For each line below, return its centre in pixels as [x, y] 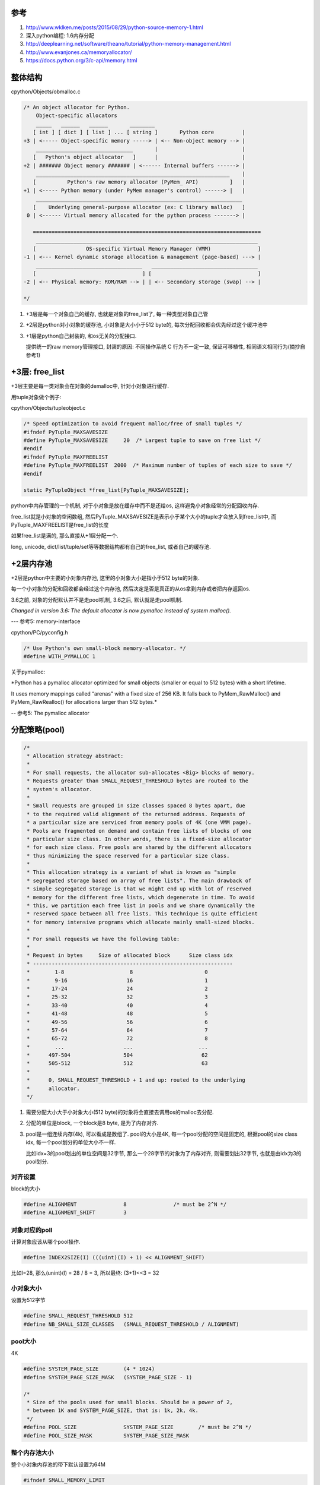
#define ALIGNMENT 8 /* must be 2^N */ [125, 1205]
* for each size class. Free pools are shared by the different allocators [139, 847]
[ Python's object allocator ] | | [139, 157]
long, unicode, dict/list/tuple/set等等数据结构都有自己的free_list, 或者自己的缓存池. [111, 546]
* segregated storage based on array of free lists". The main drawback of [139, 880]
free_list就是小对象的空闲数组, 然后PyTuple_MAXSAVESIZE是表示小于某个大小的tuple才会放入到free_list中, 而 [144, 516]
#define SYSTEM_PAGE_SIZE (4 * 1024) [89, 1369]
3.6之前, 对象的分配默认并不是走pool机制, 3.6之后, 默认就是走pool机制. [97, 599]
